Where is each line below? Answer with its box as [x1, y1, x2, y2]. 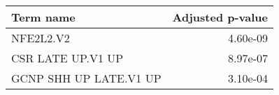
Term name [11, 9, 76, 25]
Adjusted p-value [172, 9, 268, 25]
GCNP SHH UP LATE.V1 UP [11, 70, 162, 86]
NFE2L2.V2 [11, 30, 70, 46]
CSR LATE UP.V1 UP [11, 50, 124, 66]
